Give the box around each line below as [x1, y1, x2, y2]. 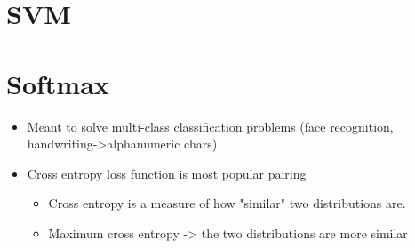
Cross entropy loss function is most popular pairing [27, 164, 307, 182]
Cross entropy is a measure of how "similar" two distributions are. [48, 194, 406, 212]
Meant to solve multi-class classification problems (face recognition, [27, 116, 394, 135]
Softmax [6, 65, 109, 101]
